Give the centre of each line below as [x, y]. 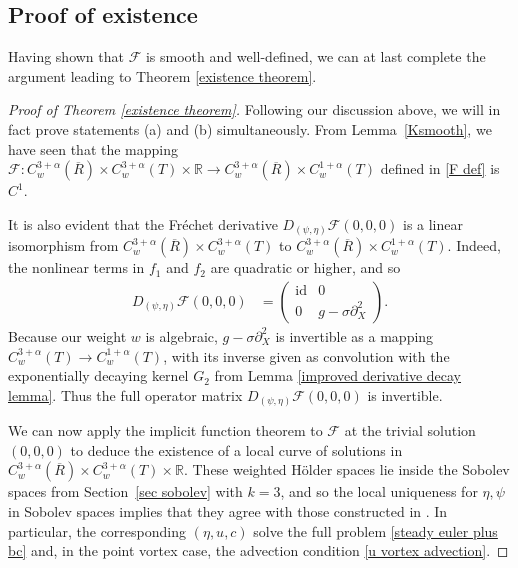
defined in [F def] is [440, 168]
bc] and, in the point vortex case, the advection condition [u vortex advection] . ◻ [258, 550]
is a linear [432, 223]
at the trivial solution [410, 430]
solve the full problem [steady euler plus [375, 530]
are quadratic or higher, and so [305, 267]
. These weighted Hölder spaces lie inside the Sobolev [346, 469]
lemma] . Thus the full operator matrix [125, 394]
